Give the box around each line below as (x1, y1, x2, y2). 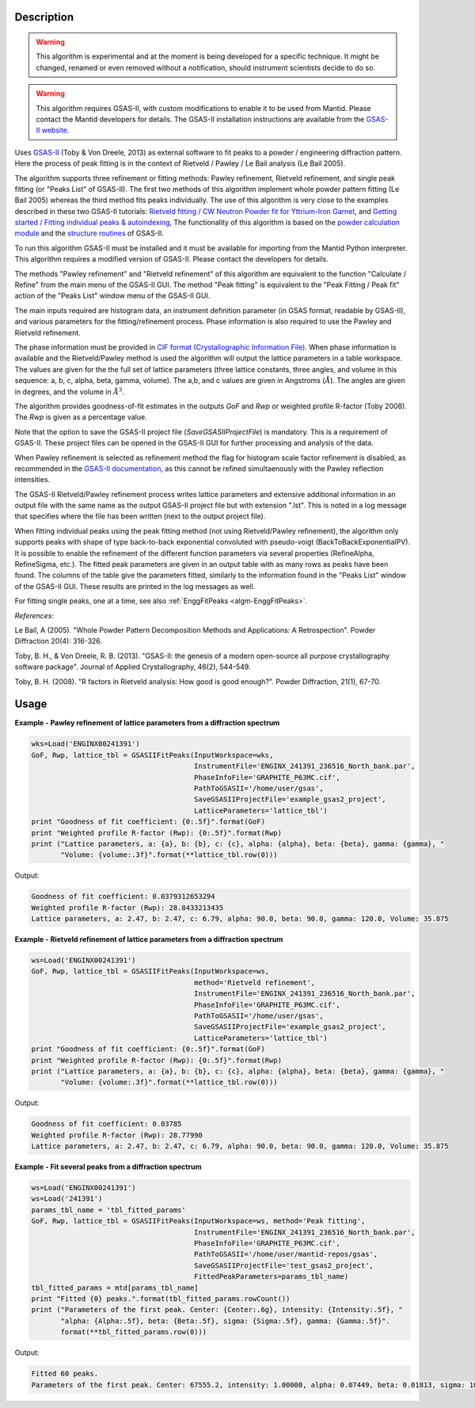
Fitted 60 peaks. (31, 1369, 99, 1379)
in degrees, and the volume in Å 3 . (14, 385, 124, 396)
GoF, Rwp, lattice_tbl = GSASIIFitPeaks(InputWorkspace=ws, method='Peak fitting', (31, 1217, 366, 1226)
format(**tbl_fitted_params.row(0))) (60, 1328, 207, 1337)
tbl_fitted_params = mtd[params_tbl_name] (31, 1283, 199, 1292)
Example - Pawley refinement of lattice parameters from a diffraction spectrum (14, 718, 280, 728)
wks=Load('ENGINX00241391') (31, 740, 140, 748)
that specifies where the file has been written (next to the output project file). (14, 511, 266, 521)
